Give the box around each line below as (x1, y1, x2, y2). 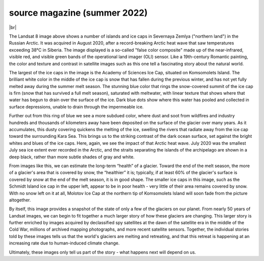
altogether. (9, 197, 31, 203)
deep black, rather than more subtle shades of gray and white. (9, 154, 135, 160)
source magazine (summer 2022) (9, 7, 148, 18)
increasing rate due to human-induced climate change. (9, 240, 120, 246)
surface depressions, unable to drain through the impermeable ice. (9, 104, 144, 109)
